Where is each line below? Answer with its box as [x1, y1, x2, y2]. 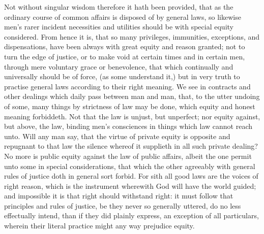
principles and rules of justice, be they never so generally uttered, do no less [4, 200, 241, 211]
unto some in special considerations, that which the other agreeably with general [4, 160, 255, 171]
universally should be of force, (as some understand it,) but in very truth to [4, 71, 240, 82]
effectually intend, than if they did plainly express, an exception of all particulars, [4, 210, 259, 221]
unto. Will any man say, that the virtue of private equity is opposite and [4, 130, 230, 141]
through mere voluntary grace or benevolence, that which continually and [4, 61, 233, 72]
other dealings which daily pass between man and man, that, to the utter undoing [4, 91, 260, 102]
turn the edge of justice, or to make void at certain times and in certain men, [4, 51, 245, 61]
